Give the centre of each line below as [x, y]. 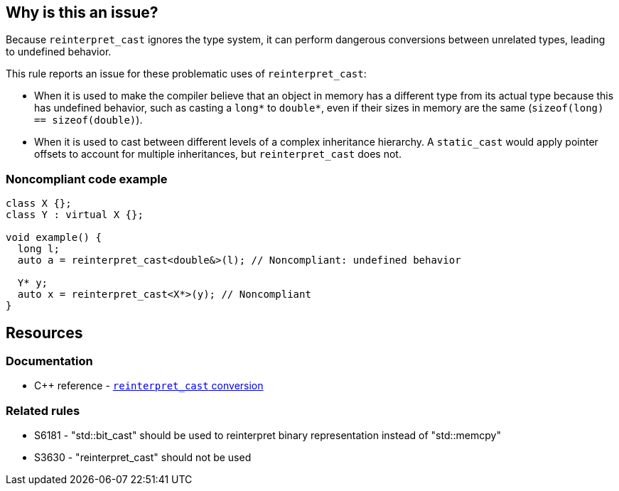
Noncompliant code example [87, 179]
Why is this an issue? [82, 12]
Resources [44, 333]
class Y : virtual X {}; [75, 215]
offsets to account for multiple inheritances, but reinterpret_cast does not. [218, 154]
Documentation [49, 361]
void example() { [54, 238]
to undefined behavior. [59, 52]
